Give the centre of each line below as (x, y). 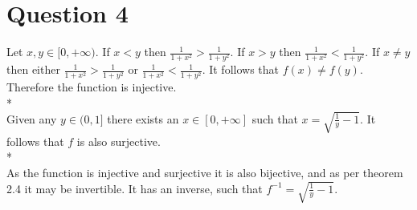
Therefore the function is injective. (92, 87)
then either (33, 69)
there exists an (143, 118)
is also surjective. (119, 141)
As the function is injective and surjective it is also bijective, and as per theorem (205, 173)
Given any (32, 118)
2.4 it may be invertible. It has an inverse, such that (135, 188)
